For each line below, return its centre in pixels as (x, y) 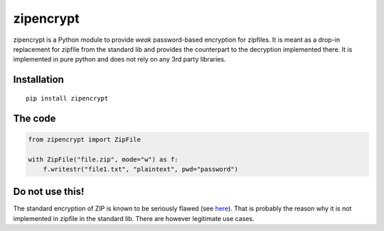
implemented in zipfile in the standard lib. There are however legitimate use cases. (134, 218)
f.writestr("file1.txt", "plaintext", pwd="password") (140, 169)
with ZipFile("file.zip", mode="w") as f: (103, 159)
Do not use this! (49, 192)
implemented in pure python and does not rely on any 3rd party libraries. (119, 60)
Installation (38, 80)
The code (34, 118)
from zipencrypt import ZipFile (85, 139)
